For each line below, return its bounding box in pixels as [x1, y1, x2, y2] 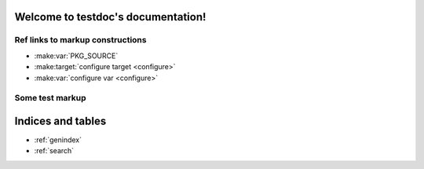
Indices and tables [14, 114, 107, 127]
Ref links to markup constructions [14, 35, 147, 46]
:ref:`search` [34, 146, 75, 156]
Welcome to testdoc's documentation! [14, 10, 207, 24]
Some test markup [14, 93, 86, 104]
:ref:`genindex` [34, 135, 82, 145]
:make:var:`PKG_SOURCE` [34, 51, 119, 61]
